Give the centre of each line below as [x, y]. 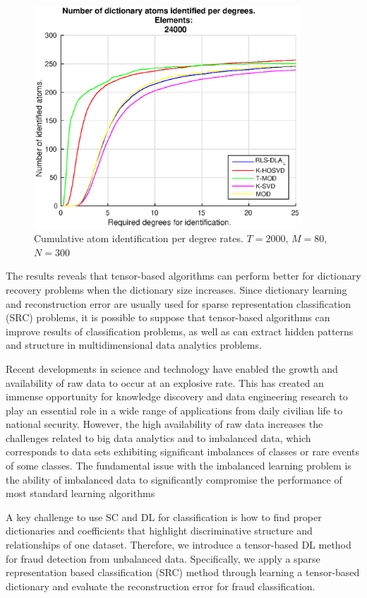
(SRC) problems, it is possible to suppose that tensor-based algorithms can [168, 317]
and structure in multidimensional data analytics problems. [134, 345]
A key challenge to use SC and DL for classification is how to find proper [164, 516]
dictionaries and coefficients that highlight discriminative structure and [159, 531]
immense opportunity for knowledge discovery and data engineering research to [177, 396]
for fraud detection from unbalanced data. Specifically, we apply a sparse [163, 558]
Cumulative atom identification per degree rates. [139, 238]
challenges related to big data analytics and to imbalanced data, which [158, 437]
